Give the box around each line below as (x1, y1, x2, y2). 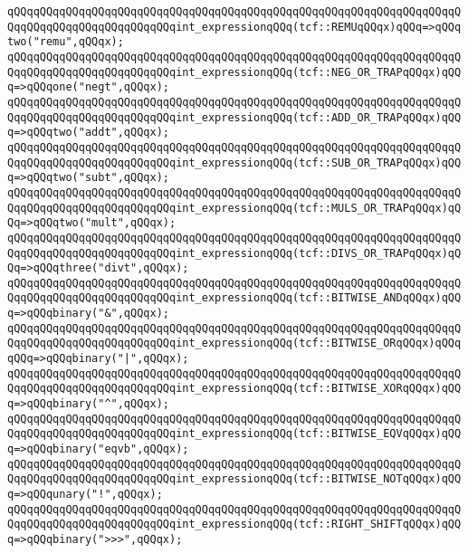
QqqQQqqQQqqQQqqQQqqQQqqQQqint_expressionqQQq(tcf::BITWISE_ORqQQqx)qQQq (7, 337, 462, 350)
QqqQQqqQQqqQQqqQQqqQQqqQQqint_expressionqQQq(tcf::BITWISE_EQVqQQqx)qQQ (7, 427, 462, 441)
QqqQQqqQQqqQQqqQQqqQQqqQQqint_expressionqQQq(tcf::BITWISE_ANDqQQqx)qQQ (7, 291, 462, 305)
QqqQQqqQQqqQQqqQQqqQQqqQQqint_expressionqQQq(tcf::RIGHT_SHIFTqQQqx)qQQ (7, 518, 462, 531)
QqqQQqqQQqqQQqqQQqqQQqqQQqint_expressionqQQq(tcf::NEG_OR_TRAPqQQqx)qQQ (7, 65, 462, 79)
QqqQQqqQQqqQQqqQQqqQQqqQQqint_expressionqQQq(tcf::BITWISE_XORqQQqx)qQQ (7, 382, 462, 396)
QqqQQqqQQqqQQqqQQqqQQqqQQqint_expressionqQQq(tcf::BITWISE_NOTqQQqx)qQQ (7, 472, 462, 486)
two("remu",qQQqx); (7, 35, 124, 49)
